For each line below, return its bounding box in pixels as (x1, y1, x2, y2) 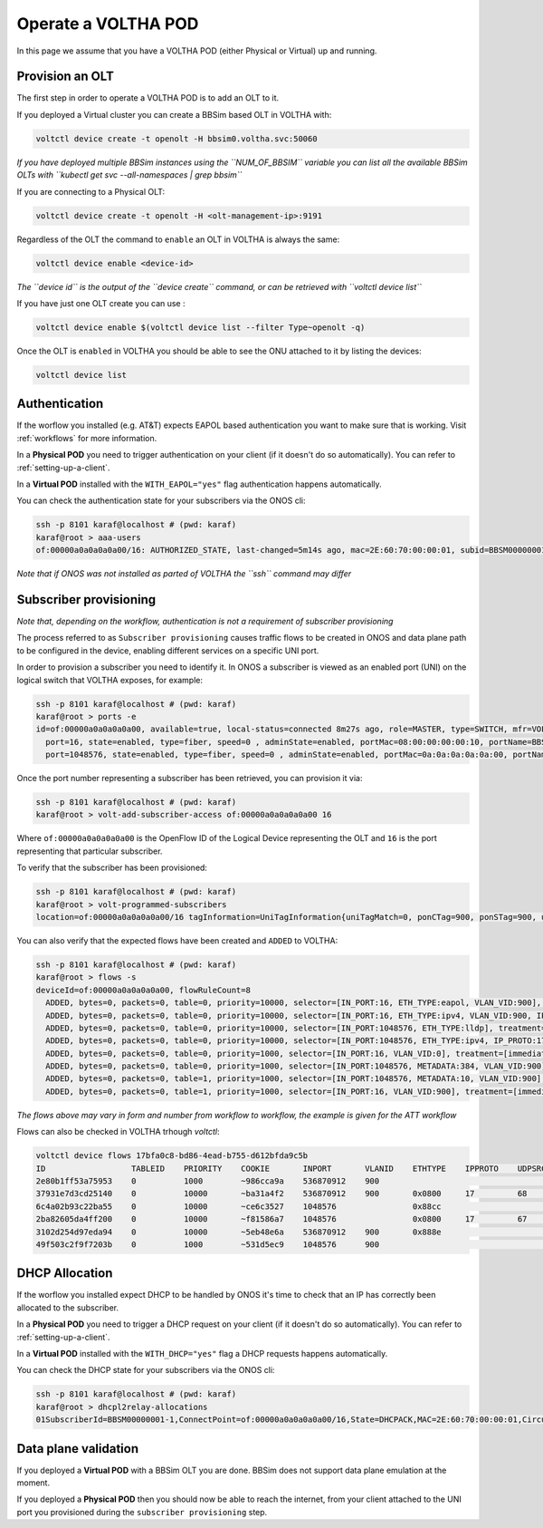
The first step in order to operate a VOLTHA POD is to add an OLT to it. (16, 92, 280, 103)
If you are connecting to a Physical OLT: (16, 186, 166, 197)
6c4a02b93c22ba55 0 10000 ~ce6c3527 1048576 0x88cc (35, 1201, 443, 1212)
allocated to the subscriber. (16, 1301, 119, 1313)
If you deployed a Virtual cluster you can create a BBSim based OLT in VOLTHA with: (16, 109, 332, 120)
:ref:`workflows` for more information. (16, 432, 157, 443)
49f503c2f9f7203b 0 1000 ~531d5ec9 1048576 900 (35, 1239, 380, 1250)
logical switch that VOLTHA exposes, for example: (16, 674, 204, 685)
